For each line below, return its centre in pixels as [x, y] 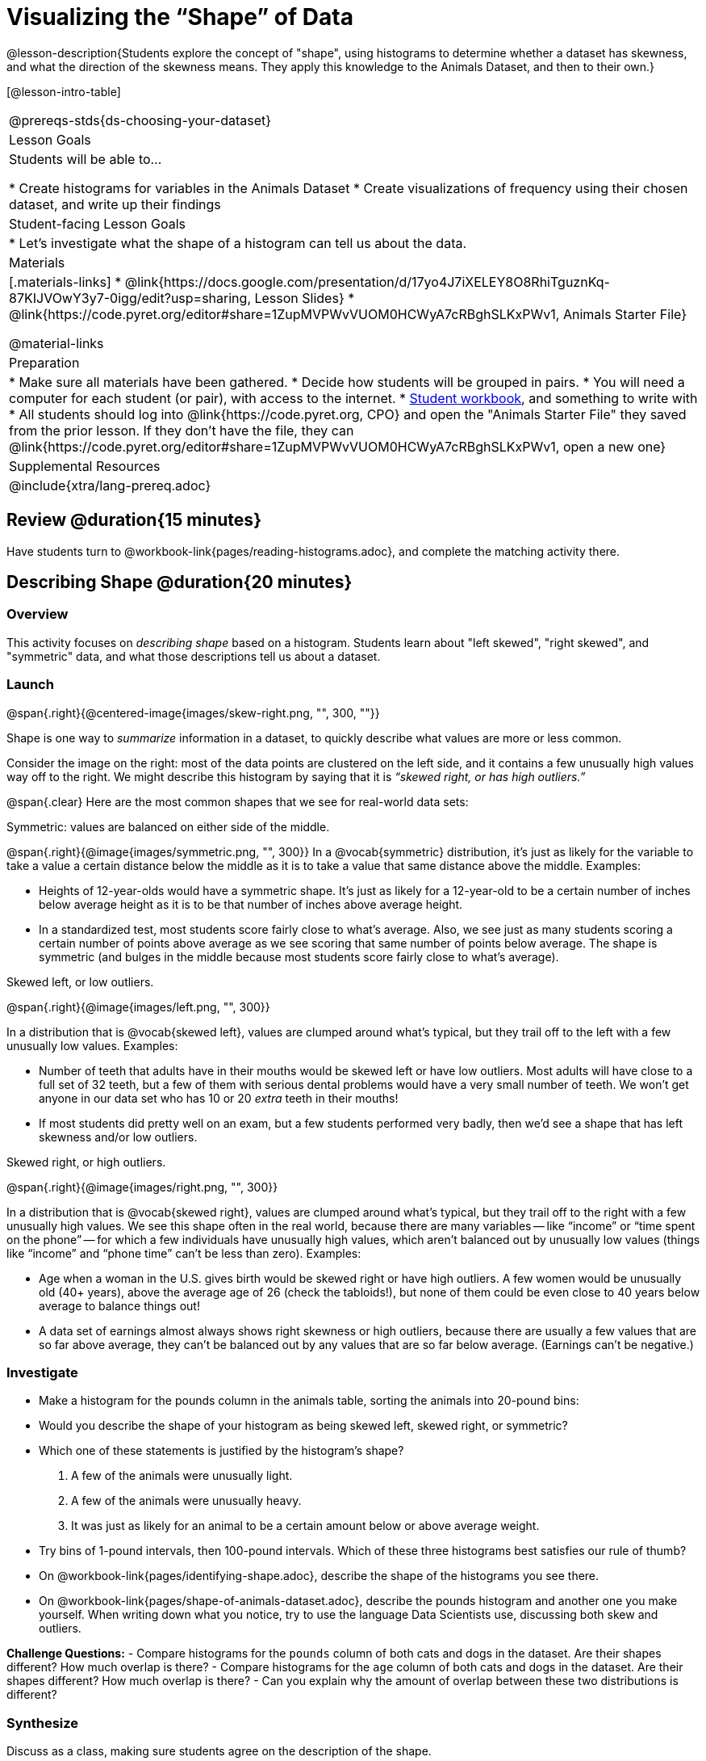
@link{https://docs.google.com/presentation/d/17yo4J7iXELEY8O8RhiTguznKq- [367, 282]
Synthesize [43, 1723]
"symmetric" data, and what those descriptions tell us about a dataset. [194, 656]
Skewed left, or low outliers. [80, 981]
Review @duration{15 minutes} [134, 520]
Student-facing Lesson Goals [98, 223]
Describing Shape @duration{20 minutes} [180, 582]
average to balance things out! [119, 1305]
